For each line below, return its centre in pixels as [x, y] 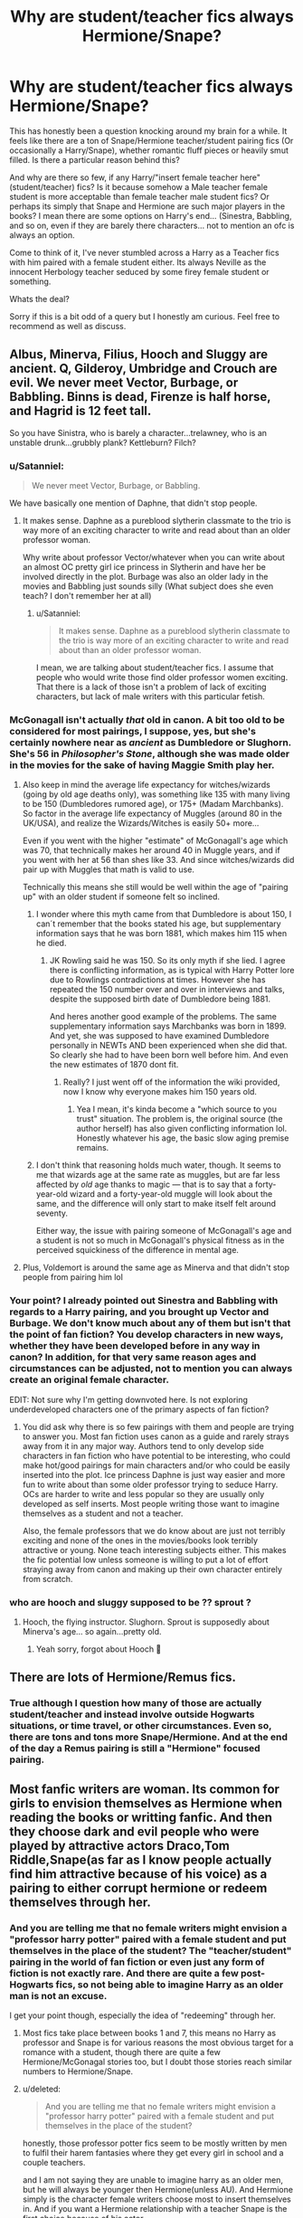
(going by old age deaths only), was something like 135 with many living [156, 794]
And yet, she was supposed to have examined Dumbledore [159, 1036]
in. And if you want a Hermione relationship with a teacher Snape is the [155, 2208]
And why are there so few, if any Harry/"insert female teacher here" [135, 177]
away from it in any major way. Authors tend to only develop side [143, 1445]
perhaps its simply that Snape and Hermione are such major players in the [147, 206]
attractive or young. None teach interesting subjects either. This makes [154, 1550]
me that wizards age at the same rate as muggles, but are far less [158, 1175]
